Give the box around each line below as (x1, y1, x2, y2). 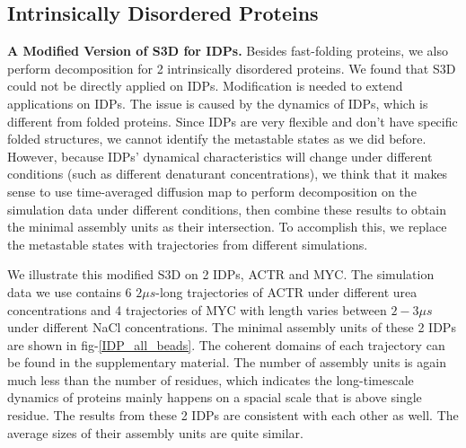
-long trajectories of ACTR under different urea (155, 282, 418, 301)
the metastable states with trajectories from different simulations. (7, 234, 368, 253)
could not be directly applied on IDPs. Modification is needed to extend (7, 76, 403, 95)
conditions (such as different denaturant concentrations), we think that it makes (7, 164, 448, 183)
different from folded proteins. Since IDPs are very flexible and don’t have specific (7, 111, 458, 130)
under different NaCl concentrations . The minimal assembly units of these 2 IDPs (7, 318, 456, 337)
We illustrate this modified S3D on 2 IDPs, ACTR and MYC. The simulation (7, 265, 435, 284)
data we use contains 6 (7, 282, 132, 301)
